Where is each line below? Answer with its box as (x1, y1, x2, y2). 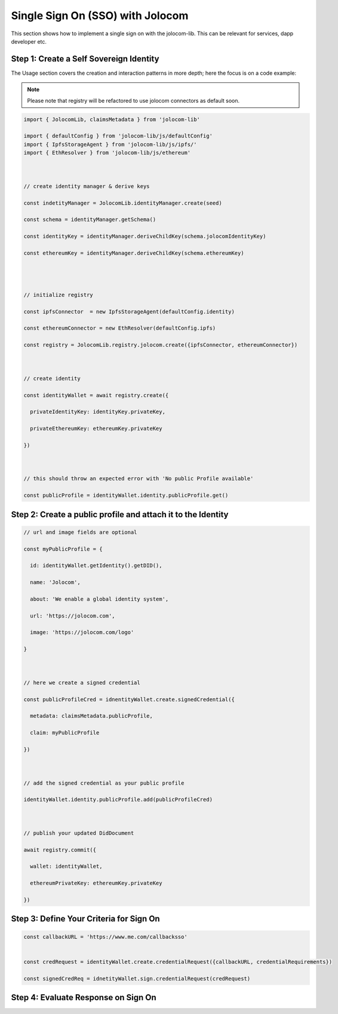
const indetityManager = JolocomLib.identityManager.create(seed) (23, 199, 222, 206)
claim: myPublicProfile (30, 729, 100, 736)
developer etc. (11, 38, 47, 45)
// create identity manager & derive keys (23, 183, 150, 189)
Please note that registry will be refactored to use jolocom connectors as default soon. (27, 97, 240, 104)
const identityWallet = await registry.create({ (23, 392, 169, 398)
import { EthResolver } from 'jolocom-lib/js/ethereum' (23, 149, 191, 156)
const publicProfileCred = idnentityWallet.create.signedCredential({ (23, 696, 235, 703)
